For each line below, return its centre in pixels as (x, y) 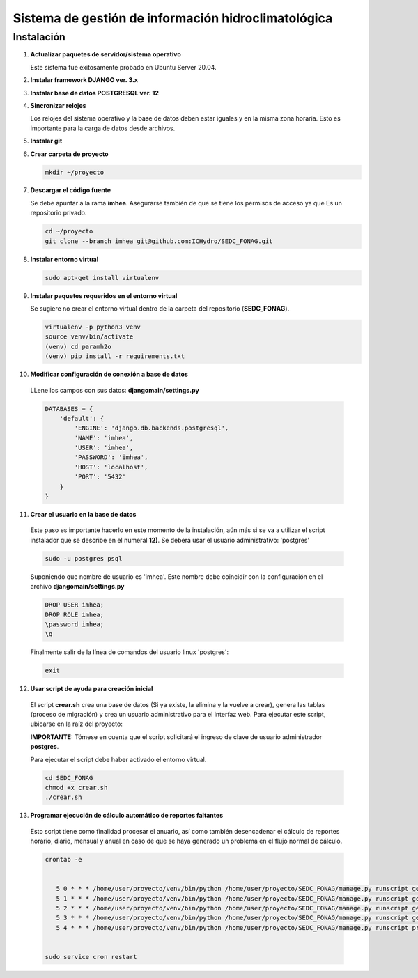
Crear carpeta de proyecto (69, 154)
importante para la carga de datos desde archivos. (103, 128)
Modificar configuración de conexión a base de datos (109, 374)
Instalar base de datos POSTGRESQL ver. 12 (95, 93)
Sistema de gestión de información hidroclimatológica (173, 18)
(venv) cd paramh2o (78, 346)
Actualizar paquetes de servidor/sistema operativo (106, 54)
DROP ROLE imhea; (75, 614)
